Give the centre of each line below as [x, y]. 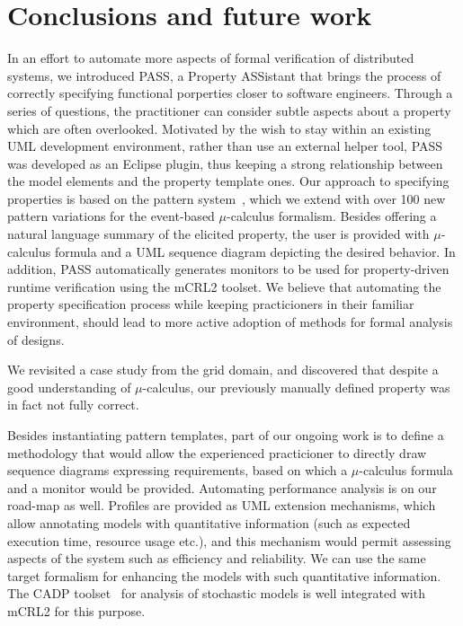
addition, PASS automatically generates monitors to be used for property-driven [228, 269]
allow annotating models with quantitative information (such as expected [209, 522]
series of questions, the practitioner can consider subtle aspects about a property [229, 110]
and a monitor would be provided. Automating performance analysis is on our [222, 487]
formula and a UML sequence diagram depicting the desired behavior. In [255, 251]
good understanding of [69, 387]
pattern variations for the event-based [111, 216]
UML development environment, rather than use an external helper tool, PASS [225, 146]
